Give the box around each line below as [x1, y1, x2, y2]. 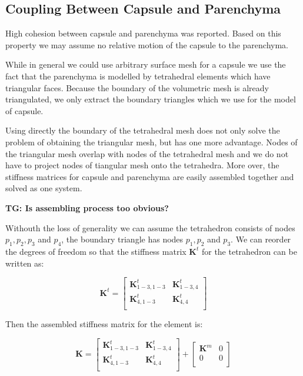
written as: [5, 257, 44, 269]
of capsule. [5, 104, 44, 117]
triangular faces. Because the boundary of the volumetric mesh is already [5, 81, 269, 94]
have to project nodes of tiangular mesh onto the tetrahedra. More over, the [5, 159, 279, 171]
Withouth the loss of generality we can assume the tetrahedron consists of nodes [5, 221, 295, 234]
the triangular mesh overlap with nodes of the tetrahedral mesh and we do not [5, 147, 289, 159]
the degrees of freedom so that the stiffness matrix [5, 245, 187, 257]
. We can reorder [231, 233, 291, 245]
